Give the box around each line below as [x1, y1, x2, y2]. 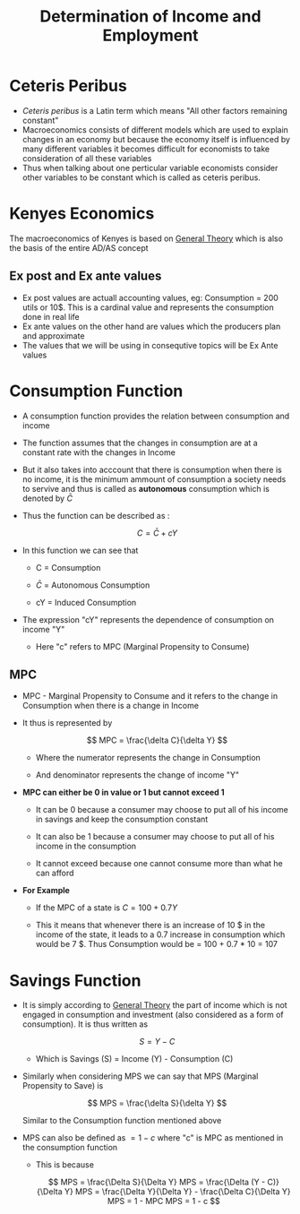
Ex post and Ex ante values [9, 269, 162, 284]
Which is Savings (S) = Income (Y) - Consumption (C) [35, 1054, 234, 1064]
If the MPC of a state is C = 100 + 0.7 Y [35, 902, 177, 913]
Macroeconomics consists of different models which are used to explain [21, 124, 289, 135]
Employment [102, 25, 199, 46]
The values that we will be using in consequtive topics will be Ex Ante [21, 340, 279, 350]
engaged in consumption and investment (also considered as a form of [21, 1010, 284, 1020]
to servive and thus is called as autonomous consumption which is [21, 483, 270, 494]
